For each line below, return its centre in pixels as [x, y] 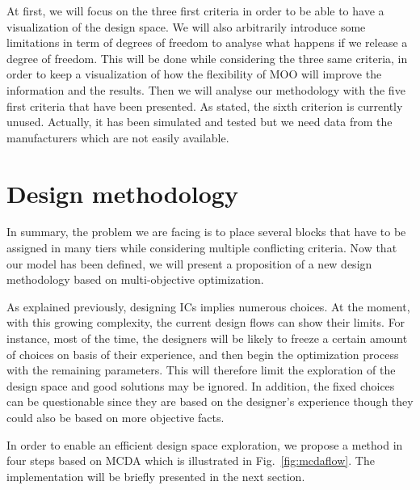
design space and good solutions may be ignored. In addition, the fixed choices [201, 385]
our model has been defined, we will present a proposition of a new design [189, 263]
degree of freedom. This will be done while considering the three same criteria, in [207, 58]
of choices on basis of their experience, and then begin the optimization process [203, 354]
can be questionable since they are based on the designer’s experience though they [210, 401]
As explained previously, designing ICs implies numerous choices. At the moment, [208, 306]
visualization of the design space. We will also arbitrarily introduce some [186, 26]
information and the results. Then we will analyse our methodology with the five [206, 89]
